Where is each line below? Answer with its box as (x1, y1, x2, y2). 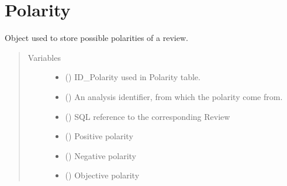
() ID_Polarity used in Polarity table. (65, 71, 200, 83)
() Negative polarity (65, 149, 136, 161)
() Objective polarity (65, 169, 140, 181)
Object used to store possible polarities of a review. (5, 32, 188, 44)
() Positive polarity (65, 130, 133, 142)
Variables (27, 51, 61, 63)
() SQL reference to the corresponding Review (65, 110, 230, 122)
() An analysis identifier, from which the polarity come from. (65, 90, 283, 102)
